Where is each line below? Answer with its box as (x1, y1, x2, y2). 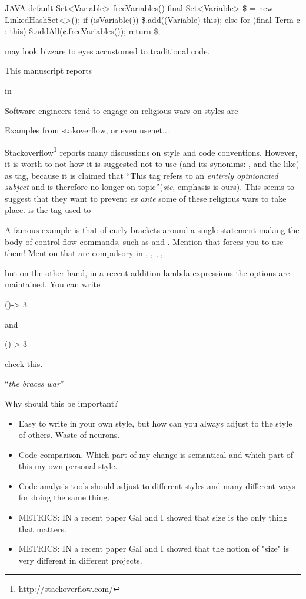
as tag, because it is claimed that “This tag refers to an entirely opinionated (5, 169, 278, 181)
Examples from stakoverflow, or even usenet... (5, 124, 169, 136)
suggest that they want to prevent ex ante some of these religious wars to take (5, 192, 287, 204)
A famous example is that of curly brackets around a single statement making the (5, 223, 300, 235)
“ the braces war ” (5, 377, 64, 389)
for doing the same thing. (18, 491, 110, 503)
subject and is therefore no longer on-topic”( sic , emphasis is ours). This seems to (5, 181, 294, 193)
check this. (5, 357, 43, 369)
